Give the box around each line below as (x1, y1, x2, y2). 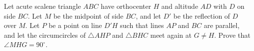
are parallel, (203, 20, 240, 30)
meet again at (150, 29, 192, 40)
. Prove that (214, 29, 251, 40)
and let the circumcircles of (4, 29, 86, 40)
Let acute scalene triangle (4, 1, 81, 11)
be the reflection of (173, 10, 230, 21)
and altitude (161, 1, 198, 11)
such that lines (120, 20, 164, 30)
